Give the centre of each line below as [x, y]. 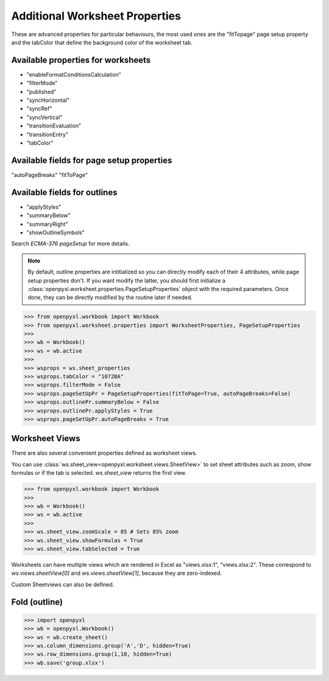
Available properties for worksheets [81, 60]
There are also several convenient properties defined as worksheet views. [104, 453]
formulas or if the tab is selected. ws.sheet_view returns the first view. [99, 473]
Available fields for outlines [64, 192]
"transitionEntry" [48, 134]
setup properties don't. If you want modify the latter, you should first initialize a [126, 280]
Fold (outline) [37, 602]
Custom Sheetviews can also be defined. [63, 584]
